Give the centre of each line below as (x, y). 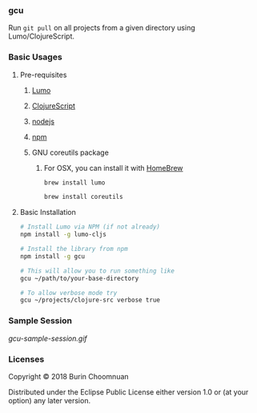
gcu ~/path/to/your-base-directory (79, 278)
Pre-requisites (43, 75)
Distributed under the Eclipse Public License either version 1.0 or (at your (128, 392)
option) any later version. (49, 400)
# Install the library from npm (74, 249)
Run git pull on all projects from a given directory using (102, 28)
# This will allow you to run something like (97, 271)
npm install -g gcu (52, 256)
